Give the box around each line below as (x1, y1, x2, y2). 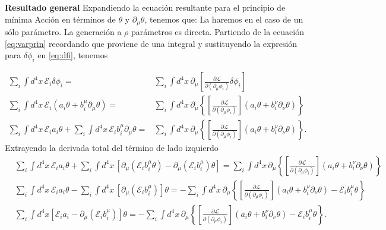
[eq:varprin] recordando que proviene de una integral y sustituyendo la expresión (5, 37, 298, 49)
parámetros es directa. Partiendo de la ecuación (131, 26, 304, 38)
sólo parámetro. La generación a (5, 26, 122, 38)
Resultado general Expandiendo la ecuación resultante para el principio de (5, 1, 286, 13)
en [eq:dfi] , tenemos (37, 49, 108, 61)
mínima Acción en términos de (5, 12, 116, 25)
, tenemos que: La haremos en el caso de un (144, 12, 303, 25)
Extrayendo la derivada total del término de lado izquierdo (5, 141, 219, 154)
